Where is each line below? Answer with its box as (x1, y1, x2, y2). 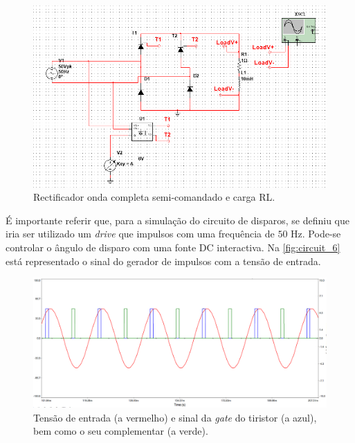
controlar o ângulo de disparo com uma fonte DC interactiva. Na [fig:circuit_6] (6, 239, 340, 254)
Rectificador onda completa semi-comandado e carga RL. (33, 190, 275, 204)
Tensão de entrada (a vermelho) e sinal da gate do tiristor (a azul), (33, 410, 317, 424)
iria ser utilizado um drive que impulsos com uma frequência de (6, 226, 275, 241)
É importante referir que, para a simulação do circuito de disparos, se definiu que (6, 213, 350, 227)
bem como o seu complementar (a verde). (33, 424, 208, 438)
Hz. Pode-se (291, 226, 341, 241)
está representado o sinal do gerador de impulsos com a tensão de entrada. (6, 253, 321, 268)
